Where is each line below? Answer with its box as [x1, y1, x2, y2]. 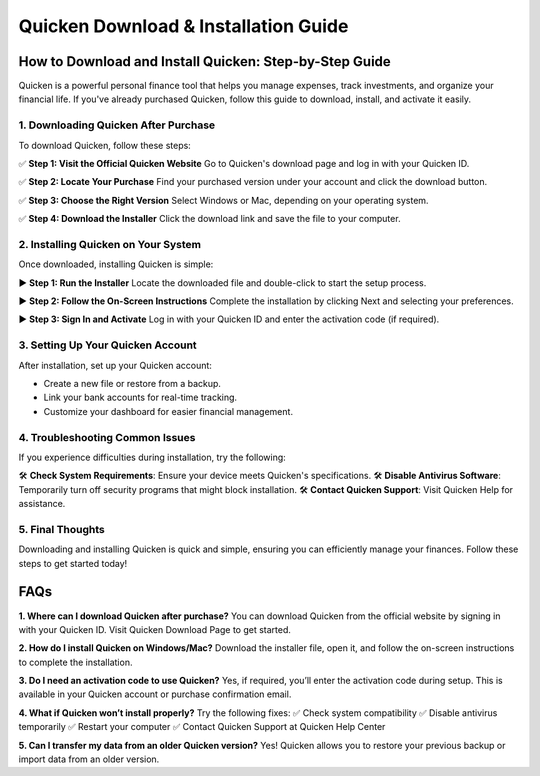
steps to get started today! [18, 557, 128, 569]
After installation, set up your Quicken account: [18, 359, 212, 371]
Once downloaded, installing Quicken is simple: [18, 258, 214, 270]
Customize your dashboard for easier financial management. [43, 405, 294, 417]
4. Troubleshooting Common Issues [18, 430, 196, 444]
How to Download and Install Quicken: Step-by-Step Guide [18, 53, 392, 70]
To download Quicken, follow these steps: [18, 139, 192, 151]
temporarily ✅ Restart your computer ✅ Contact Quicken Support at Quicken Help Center [18, 721, 386, 733]
